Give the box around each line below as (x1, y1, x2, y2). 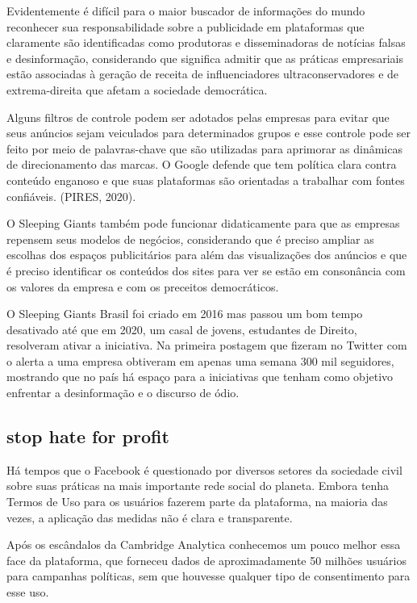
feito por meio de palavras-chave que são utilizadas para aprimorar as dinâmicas (6, 140, 402, 157)
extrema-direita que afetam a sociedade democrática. (6, 81, 268, 98)
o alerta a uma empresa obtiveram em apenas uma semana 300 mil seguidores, (6, 352, 394, 369)
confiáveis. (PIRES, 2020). (6, 187, 136, 204)
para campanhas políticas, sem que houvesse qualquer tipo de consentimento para (6, 567, 411, 584)
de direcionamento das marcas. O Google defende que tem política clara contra (6, 156, 397, 173)
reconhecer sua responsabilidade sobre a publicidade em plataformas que (6, 18, 365, 35)
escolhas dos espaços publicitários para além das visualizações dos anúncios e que (6, 246, 407, 263)
